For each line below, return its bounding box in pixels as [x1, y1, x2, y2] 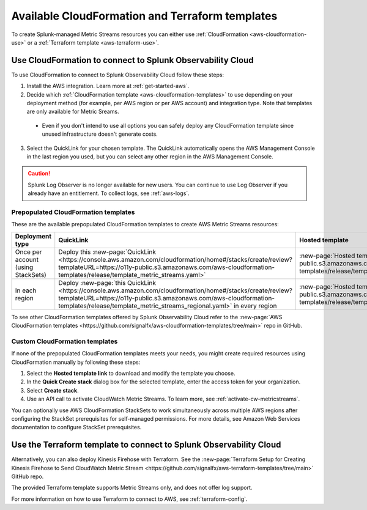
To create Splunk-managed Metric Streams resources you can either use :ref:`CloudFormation [11, 31, 248, 38]
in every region [233, 301, 277, 310]
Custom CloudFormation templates [11, 337, 118, 346]
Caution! [28, 170, 51, 177]
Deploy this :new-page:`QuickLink [58, 248, 156, 256]
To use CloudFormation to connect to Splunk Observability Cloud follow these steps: [11, 71, 224, 78]
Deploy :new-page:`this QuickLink [58, 278, 156, 287]
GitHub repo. [11, 473, 44, 480]
